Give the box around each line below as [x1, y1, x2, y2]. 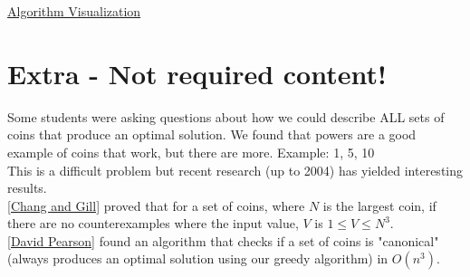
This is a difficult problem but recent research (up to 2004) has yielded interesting [7, 160, 464, 179]
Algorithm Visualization [7, 2, 141, 20]
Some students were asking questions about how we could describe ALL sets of [7, 107, 445, 126]
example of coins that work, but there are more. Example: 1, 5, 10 [7, 142, 375, 161]
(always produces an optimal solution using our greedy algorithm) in [7, 249, 388, 268]
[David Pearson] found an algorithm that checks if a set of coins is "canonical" [7, 231, 439, 250]
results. [7, 178, 47, 197]
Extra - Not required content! [7, 54, 387, 91]
